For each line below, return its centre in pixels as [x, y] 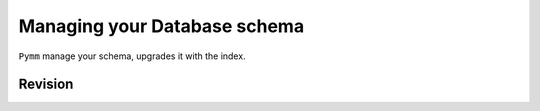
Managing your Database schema [161, 26]
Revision [46, 84]
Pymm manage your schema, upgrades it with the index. [132, 56]
